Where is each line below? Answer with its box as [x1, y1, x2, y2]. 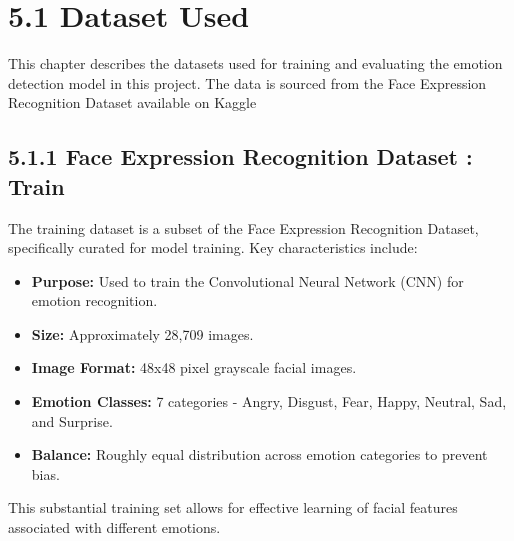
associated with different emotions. [8, 517, 221, 538]
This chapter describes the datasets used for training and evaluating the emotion [8, 53, 503, 74]
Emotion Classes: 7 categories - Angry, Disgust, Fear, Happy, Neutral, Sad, [31, 391, 507, 412]
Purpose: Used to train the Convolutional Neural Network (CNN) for [31, 270, 464, 291]
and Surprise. [31, 410, 113, 431]
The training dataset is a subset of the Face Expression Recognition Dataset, [8, 217, 479, 238]
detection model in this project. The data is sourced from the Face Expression [8, 72, 487, 93]
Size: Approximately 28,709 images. [31, 323, 254, 344]
